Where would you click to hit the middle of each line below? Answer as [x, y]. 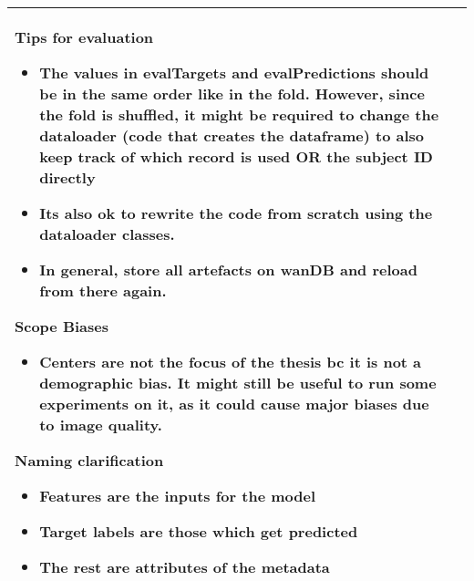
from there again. [103, 290]
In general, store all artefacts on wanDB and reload [228, 270]
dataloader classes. [107, 234]
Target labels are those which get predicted [199, 531]
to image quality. [101, 425]
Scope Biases [62, 326]
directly [67, 177]
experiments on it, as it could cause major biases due [234, 404]
